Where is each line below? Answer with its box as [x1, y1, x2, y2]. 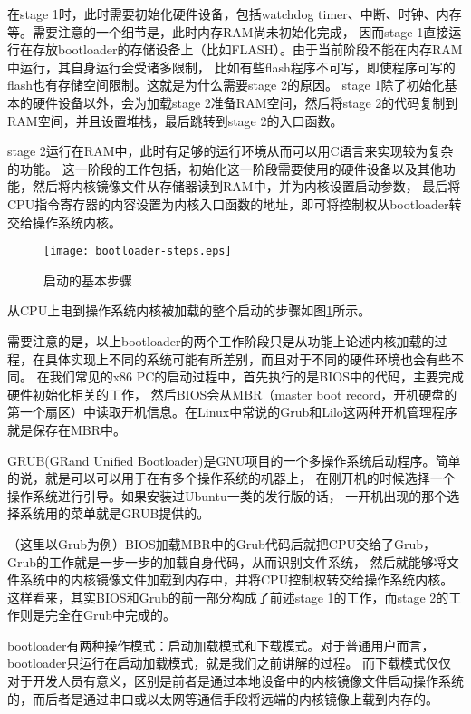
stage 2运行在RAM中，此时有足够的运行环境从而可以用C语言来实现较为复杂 [7, 141, 454, 160]
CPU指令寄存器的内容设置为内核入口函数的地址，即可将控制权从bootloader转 [7, 194, 462, 213]
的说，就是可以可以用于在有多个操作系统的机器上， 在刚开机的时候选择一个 [7, 468, 456, 487]
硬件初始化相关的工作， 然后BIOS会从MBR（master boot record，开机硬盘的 [7, 384, 457, 403]
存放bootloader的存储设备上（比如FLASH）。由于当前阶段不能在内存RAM [32, 40, 463, 59]
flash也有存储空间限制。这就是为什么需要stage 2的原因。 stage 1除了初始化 [7, 75, 445, 94]
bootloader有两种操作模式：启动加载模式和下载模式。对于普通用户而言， [7, 635, 435, 654]
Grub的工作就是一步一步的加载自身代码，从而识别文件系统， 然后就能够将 [7, 552, 447, 571]
